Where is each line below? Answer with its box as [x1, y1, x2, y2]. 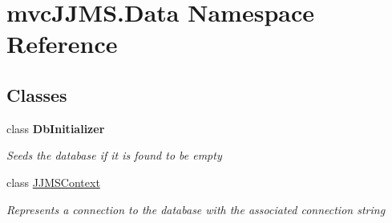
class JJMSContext [6, 173, 100, 190]
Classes [6, 82, 67, 107]
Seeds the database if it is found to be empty [6, 147, 222, 164]
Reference [6, 27, 118, 60]
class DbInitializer [6, 120, 105, 136]
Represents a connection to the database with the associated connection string [6, 201, 386, 217]
